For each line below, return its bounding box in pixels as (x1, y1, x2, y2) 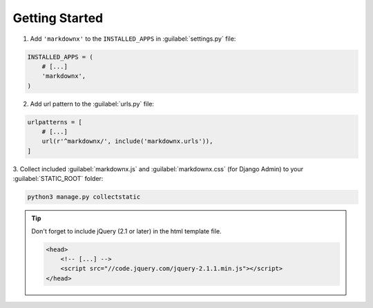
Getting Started (12, 10, 104, 26)
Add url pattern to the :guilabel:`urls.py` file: (30, 99, 155, 108)
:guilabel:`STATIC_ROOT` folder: (12, 175, 104, 183)
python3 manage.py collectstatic (27, 193, 141, 201)
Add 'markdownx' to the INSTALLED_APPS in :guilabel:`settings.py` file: (30, 35, 236, 43)
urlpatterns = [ (27, 118, 83, 126)
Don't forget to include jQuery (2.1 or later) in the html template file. (31, 227, 222, 235)
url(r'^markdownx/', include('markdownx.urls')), (41, 137, 213, 145)
